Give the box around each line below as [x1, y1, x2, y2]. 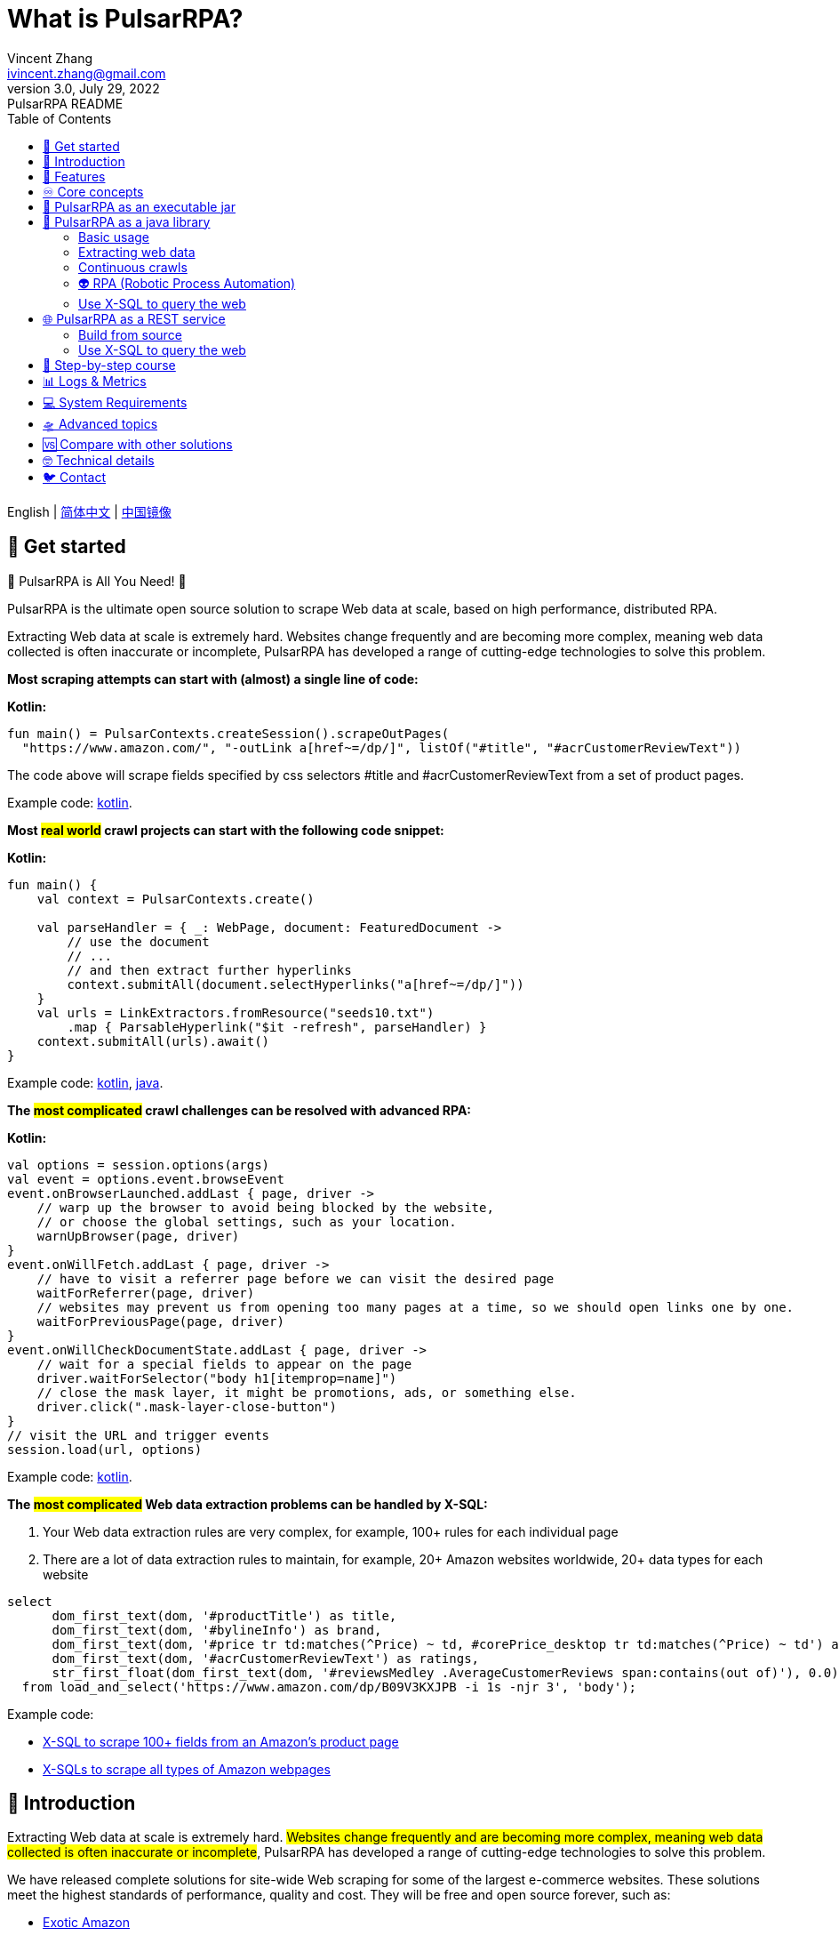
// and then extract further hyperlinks [67, 962, 352, 977]
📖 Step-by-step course [43, 357, 176, 373]
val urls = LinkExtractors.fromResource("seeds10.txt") [36, 1005, 435, 1020]
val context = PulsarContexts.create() [36, 891, 315, 906]
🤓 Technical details [43, 452, 155, 468]
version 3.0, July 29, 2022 [7, 80, 160, 96]
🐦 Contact [43, 469, 107, 485]
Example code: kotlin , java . [7, 1074, 164, 1090]
